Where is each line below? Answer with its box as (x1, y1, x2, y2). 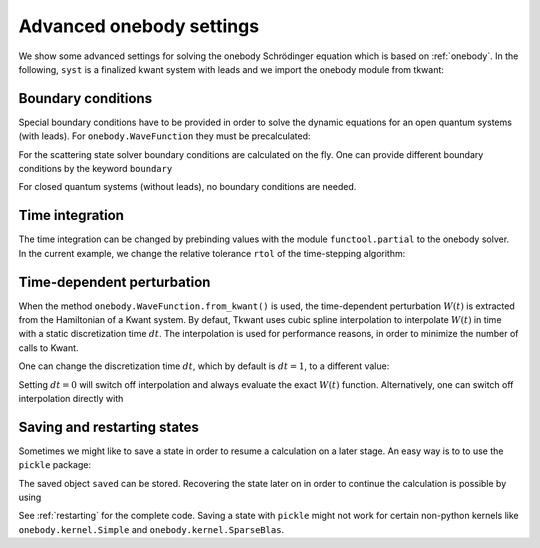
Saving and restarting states (18, 418, 200, 435)
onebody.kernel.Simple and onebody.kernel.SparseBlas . (18, 523, 285, 535)
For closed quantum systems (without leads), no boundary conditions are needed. (18, 181, 357, 193)
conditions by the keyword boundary (18, 163, 173, 175)
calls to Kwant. (18, 341, 79, 354)
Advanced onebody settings (18, 15, 260, 37)
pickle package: (18, 459, 92, 471)
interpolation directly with (18, 392, 124, 404)
